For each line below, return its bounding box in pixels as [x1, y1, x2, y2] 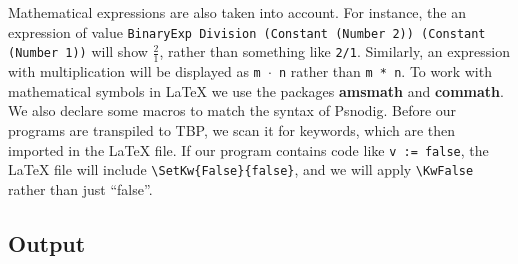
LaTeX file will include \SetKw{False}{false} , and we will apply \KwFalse [8, 159, 474, 180]
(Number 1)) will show [8, 41, 148, 62]
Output [8, 227, 86, 258]
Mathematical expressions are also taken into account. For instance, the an [8, 2, 467, 22]
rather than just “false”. [8, 178, 153, 199]
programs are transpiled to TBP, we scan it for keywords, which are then [8, 119, 456, 140]
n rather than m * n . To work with [278, 61, 492, 82]
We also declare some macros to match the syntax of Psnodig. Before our [8, 100, 457, 121]
